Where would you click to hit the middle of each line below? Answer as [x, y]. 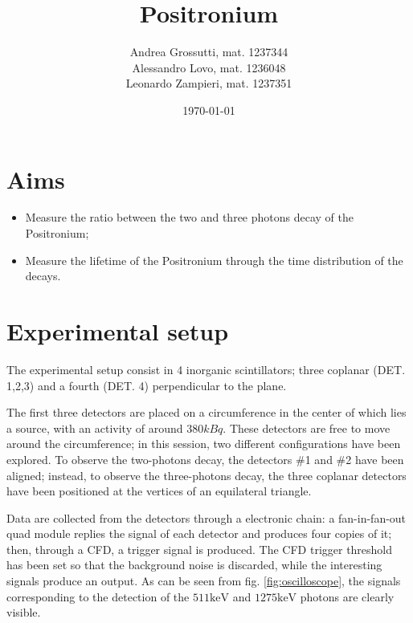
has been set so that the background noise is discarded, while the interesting [194, 565]
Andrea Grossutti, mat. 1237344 [209, 52]
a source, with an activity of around [95, 428]
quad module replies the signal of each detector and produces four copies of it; [199, 533]
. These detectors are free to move [307, 428]
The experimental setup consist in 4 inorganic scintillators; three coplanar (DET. [206, 369]
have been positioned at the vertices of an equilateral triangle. [159, 491]
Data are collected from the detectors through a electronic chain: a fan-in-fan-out [206, 517]
